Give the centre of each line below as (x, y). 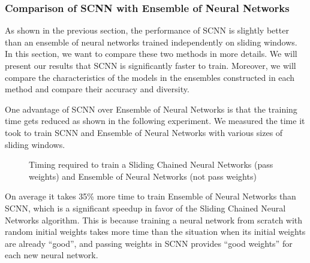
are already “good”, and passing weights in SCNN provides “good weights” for (149, 243)
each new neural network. (52, 255)
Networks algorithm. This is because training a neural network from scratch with (154, 220)
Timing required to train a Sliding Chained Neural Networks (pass (151, 164)
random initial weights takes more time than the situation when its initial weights (155, 232)
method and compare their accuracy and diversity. (97, 89)
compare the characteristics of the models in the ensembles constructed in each (150, 77)
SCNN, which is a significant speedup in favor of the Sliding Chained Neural (145, 208)
